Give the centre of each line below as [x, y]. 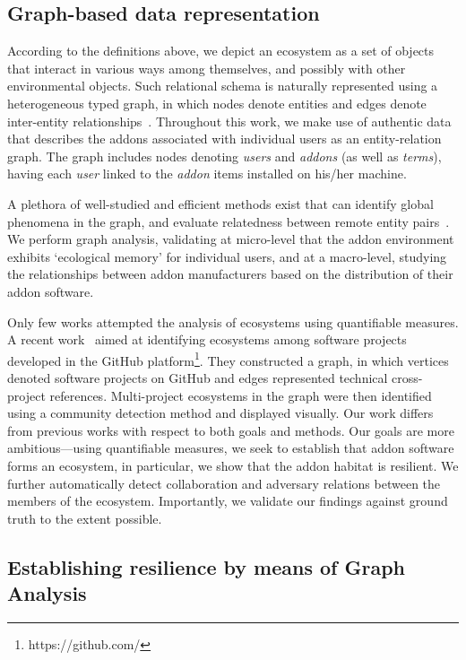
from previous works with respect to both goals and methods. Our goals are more [231, 430]
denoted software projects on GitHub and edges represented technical [198, 377]
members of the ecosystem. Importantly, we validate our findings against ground [228, 501]
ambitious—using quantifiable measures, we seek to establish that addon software [231, 448]
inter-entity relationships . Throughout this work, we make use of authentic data [229, 121]
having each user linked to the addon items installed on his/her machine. [207, 174]
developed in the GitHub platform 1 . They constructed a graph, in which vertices [228, 359]
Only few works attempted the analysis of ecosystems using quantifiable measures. [233, 321]
